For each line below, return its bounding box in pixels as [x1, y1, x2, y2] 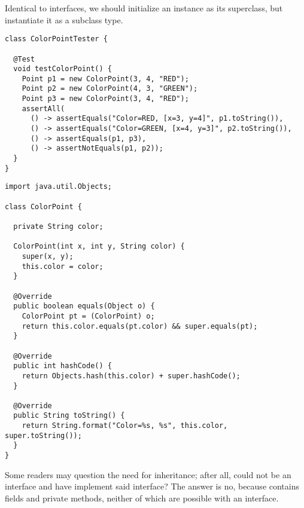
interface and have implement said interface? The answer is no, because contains [5, 480, 299, 492]
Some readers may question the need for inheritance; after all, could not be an [5, 468, 291, 481]
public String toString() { [13, 411, 125, 420]
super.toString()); [5, 431, 82, 440]
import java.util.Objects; [5, 182, 112, 191]
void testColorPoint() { [13, 65, 112, 74]
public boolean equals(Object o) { [13, 302, 155, 311]
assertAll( [22, 104, 65, 113]
